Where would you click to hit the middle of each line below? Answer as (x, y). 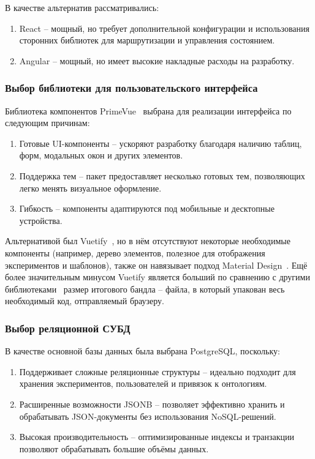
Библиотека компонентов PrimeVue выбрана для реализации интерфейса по (148, 110)
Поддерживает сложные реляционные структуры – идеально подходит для (157, 371)
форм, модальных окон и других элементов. (101, 155)
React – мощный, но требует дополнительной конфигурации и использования (164, 28)
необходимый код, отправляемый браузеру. (85, 301)
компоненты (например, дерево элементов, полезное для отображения (135, 252)
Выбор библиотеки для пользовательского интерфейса (131, 88)
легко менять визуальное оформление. (90, 188)
